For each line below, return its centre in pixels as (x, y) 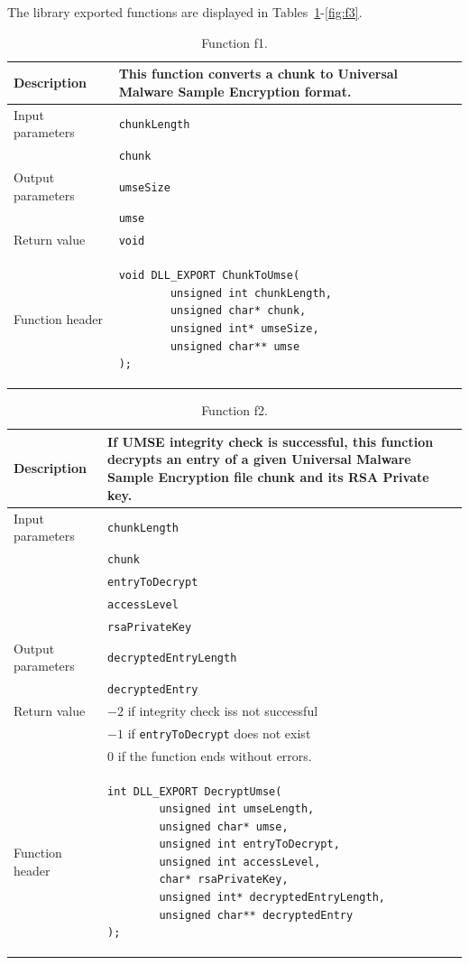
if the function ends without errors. (215, 755)
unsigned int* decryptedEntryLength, (272, 898)
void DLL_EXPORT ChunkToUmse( (209, 276)
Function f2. (234, 410)
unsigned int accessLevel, (240, 862)
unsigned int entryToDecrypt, (249, 844)
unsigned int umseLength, (237, 809)
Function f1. (234, 42)
